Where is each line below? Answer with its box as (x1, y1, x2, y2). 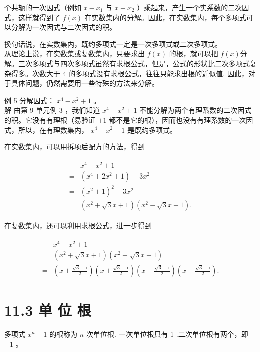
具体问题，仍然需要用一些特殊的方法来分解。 (11, 78, 159, 89)
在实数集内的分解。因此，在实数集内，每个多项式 (84, 12, 246, 22)
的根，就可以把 (169, 48, 218, 59)
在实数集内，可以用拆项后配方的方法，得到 (4, 141, 145, 152)
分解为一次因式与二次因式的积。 (11, 22, 116, 32)
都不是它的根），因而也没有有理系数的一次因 (109, 114, 253, 125)
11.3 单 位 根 (4, 300, 91, 320)
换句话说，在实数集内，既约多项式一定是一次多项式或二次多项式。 (4, 38, 222, 49)
